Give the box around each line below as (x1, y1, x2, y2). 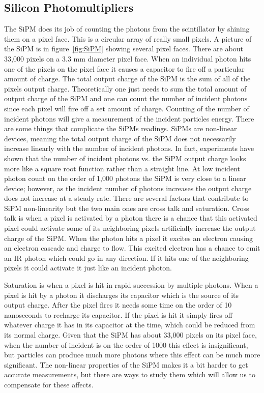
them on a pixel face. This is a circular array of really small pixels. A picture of (4, 33, 252, 44)
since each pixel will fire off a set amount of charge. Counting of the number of (4, 103, 249, 113)
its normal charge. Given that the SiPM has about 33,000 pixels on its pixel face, (4, 329, 257, 340)
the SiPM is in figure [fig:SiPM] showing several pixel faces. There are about (4, 43, 243, 54)
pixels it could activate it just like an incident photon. (4, 262, 172, 273)
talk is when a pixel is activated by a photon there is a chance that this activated (4, 213, 257, 223)
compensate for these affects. (4, 379, 94, 389)
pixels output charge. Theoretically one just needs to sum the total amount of (4, 83, 247, 94)
